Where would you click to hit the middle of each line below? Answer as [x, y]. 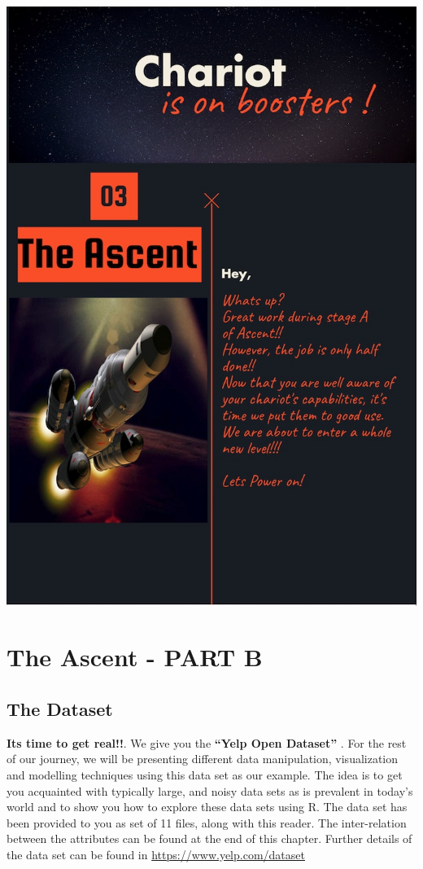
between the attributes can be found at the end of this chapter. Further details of [209, 838]
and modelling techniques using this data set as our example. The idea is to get [205, 775]
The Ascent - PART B [135, 657]
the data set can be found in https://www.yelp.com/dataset [156, 854]
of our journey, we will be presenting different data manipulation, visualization [203, 759]
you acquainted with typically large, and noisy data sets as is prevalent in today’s [210, 790]
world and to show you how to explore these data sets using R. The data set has [207, 807]
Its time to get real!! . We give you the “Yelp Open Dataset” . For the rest [207, 742]
